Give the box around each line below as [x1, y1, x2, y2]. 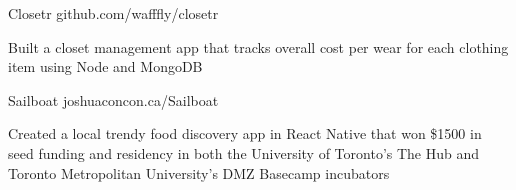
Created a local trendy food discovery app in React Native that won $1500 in [8, 123, 482, 144]
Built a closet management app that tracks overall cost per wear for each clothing [8, 36, 509, 57]
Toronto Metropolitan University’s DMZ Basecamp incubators [8, 162, 390, 183]
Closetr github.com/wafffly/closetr [8, 3, 219, 23]
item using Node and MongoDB [8, 56, 203, 77]
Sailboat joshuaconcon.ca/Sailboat [8, 89, 219, 110]
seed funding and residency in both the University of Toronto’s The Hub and [8, 142, 480, 163]
